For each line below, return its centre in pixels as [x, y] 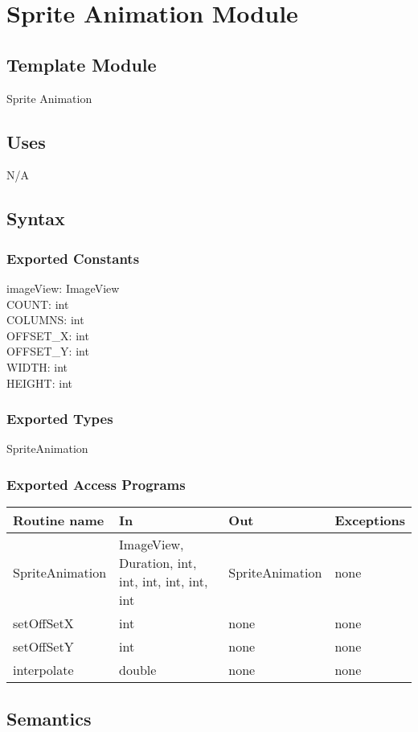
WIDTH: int [37, 366]
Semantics [49, 718]
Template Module [82, 64]
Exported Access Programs [96, 484]
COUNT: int [38, 304]
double [138, 670]
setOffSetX [43, 623]
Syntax [36, 218]
